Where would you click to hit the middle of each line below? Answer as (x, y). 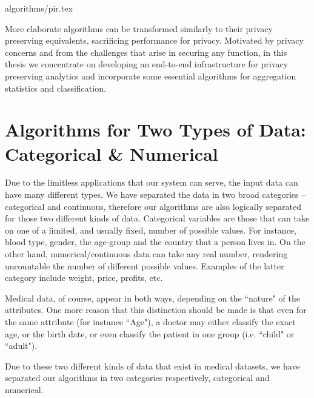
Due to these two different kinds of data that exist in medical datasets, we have (152, 366)
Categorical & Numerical (112, 153)
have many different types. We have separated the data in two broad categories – (155, 194)
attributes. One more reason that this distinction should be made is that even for (156, 310)
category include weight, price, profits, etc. (84, 278)
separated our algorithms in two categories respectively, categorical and (137, 378)
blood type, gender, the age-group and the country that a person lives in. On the (155, 242)
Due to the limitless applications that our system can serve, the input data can (152, 182)
